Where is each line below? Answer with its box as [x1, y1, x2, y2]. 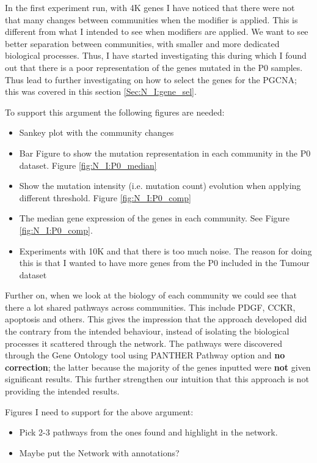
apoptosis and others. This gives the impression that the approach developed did [5, 313, 307, 325]
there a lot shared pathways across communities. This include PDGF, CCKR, [5, 300, 296, 313]
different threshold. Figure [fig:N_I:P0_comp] [19, 191, 191, 204]
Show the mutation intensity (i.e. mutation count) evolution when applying [19, 179, 301, 192]
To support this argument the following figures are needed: [5, 105, 225, 118]
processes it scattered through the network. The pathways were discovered [5, 336, 283, 349]
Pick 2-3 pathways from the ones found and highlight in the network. [19, 426, 278, 439]
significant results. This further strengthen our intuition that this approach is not [5, 372, 309, 385]
